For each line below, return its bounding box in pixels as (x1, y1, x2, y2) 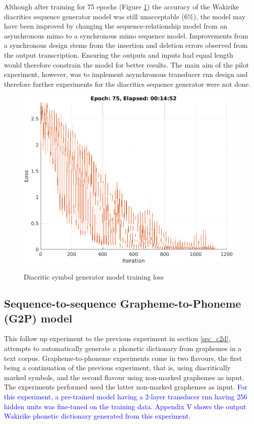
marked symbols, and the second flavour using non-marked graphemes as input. (4, 372, 244, 382)
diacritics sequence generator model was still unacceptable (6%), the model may (4, 11, 246, 21)
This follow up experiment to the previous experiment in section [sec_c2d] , (4, 333, 231, 344)
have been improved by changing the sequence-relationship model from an (4, 21, 227, 31)
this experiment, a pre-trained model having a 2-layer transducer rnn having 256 (4, 391, 248, 401)
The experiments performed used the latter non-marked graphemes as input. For (4, 382, 248, 392)
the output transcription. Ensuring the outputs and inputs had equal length (4, 49, 233, 60)
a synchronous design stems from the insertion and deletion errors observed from (4, 40, 248, 50)
